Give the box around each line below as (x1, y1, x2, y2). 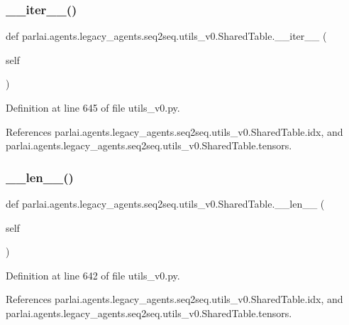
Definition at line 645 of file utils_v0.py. (6, 100, 180, 114)
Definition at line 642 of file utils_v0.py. (6, 267, 180, 282)
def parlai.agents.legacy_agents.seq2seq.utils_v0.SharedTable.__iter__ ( (6, 28, 327, 43)
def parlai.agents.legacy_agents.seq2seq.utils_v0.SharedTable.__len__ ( (6, 196, 325, 211)
